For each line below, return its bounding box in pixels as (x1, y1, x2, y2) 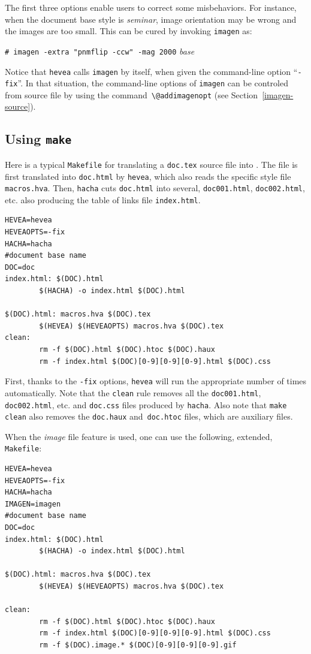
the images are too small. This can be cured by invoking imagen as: (5, 25, 252, 37)
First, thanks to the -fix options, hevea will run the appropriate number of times (5, 375, 307, 387)
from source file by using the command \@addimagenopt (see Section (5, 88, 258, 101)
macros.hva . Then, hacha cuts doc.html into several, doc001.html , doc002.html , (5, 182, 305, 194)
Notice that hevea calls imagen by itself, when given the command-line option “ (5, 65, 298, 77)
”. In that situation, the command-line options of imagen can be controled (17, 77, 288, 89)
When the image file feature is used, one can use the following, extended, (5, 430, 273, 442)
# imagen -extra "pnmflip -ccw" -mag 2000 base (5, 44, 195, 57)
